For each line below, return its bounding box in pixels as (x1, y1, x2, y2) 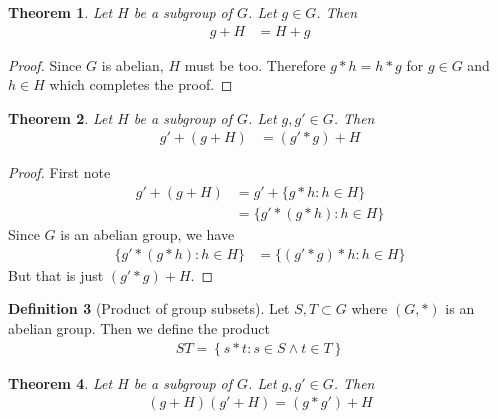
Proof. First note (8, 162, 111, 183)
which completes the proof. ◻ (49, 74, 233, 95)
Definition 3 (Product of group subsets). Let (8, 298, 290, 319)
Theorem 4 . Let (8, 372, 113, 393)
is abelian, (101, 54, 164, 75)
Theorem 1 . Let (8, 2, 113, 22)
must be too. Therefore (184, 54, 326, 75)
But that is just (8, 264, 104, 285)
